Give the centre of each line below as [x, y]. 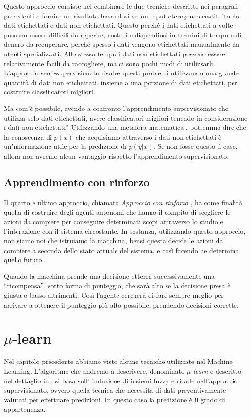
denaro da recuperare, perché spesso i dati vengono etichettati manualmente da [122, 44]
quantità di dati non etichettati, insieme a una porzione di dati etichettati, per [121, 82]
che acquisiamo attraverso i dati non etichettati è [149, 136]
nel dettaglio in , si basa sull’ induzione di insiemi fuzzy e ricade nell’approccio [121, 380]
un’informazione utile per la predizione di [65, 146]
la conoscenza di [28, 136]
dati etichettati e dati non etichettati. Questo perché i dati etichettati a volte [118, 25]
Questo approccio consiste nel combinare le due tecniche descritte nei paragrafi [121, 6]
